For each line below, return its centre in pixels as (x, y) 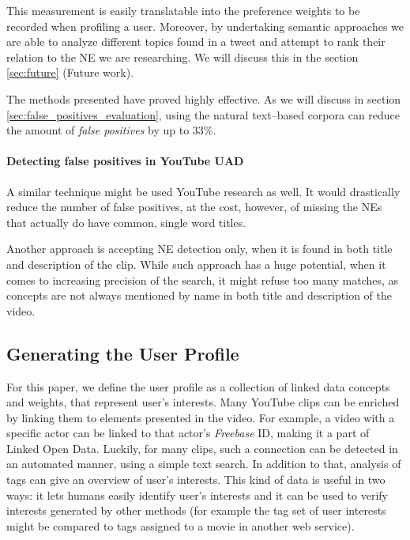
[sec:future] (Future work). (70, 72)
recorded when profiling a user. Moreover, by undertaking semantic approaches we (205, 26)
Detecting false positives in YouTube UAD (125, 161)
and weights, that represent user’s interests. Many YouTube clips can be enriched (203, 402)
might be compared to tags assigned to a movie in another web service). (181, 525)
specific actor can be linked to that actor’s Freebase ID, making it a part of (188, 433)
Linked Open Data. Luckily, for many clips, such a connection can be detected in (202, 448)
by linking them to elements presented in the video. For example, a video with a (201, 417)
